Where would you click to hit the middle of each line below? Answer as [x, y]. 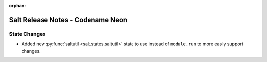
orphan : [18, 6]
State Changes [27, 34]
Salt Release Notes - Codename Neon [68, 20]
